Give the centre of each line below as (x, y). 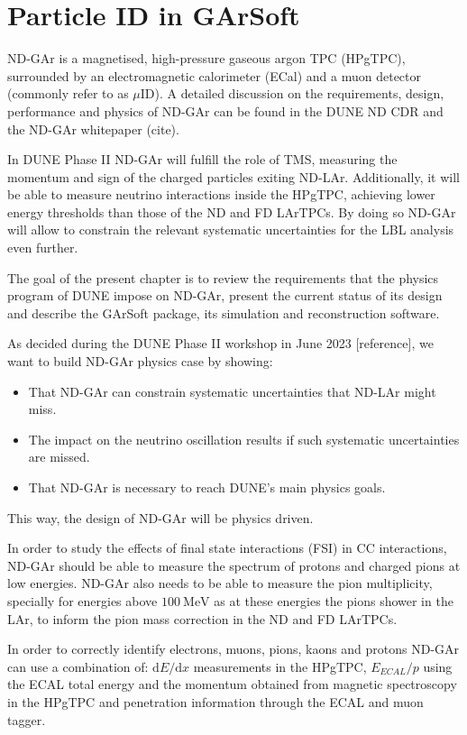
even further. (43, 248)
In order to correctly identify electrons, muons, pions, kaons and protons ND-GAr (233, 649)
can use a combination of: (78, 666)
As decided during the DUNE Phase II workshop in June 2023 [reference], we (220, 343)
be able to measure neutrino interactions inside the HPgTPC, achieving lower (221, 194)
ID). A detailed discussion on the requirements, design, (292, 93)
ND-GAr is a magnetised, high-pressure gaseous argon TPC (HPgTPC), (206, 58)
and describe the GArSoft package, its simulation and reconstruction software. (224, 312)
